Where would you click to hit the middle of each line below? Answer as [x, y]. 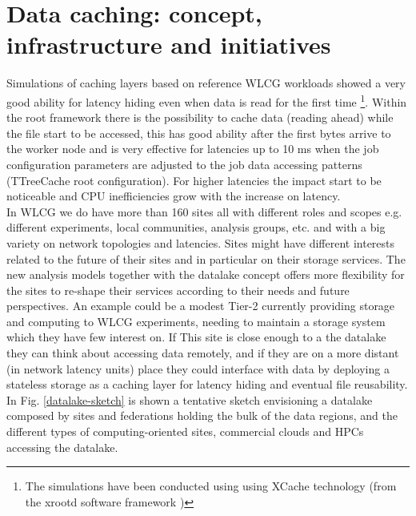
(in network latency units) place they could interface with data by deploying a [198, 368]
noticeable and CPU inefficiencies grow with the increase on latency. [174, 196]
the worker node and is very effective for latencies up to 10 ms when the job [193, 149]
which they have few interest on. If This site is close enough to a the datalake [196, 337]
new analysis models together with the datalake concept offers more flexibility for [206, 274]
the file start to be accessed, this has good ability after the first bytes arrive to [199, 133]
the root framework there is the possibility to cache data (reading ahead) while [200, 117]
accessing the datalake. [62, 447]
